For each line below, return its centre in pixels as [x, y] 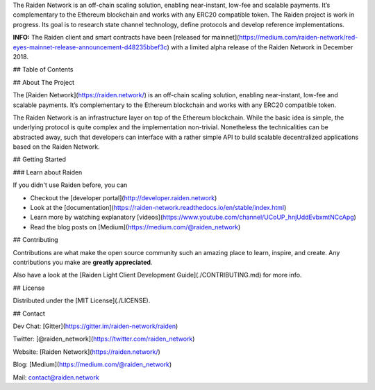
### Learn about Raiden [48, 172]
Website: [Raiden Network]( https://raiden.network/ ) [87, 352]
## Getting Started [39, 159]
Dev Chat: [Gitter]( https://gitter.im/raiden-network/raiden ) [95, 326]
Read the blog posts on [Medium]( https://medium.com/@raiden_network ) [135, 227]
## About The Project [44, 82]
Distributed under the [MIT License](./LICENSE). [82, 301]
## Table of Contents [43, 70]
